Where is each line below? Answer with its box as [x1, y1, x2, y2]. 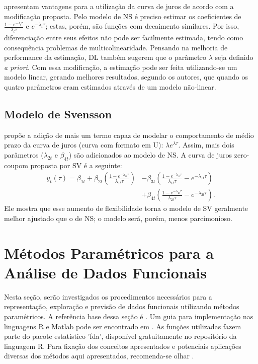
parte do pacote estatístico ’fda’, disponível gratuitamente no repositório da [4, 331, 237, 341]
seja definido [215, 52, 253, 62]
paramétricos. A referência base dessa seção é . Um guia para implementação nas [4, 311, 253, 322]
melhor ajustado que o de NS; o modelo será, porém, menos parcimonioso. [4, 212, 232, 223]
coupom [4, 160, 28, 170]
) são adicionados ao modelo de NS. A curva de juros [68, 149, 232, 160]
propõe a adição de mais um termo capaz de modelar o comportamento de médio [4, 129, 254, 140]
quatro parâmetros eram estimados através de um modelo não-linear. [4, 81, 216, 92]
